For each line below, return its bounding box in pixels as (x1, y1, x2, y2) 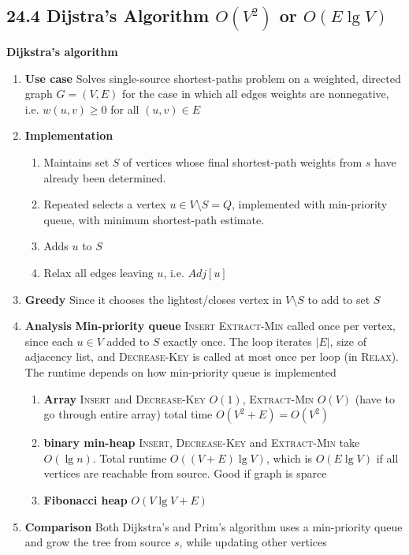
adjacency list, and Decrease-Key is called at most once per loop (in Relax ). (24, 348, 399, 365)
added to (106, 332, 150, 349)
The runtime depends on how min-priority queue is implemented (24, 363, 336, 380)
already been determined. (43, 169, 166, 186)
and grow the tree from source (24, 534, 171, 550)
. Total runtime (92, 449, 167, 466)
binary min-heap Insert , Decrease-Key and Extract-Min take (43, 434, 360, 451)
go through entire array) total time (43, 406, 213, 422)
